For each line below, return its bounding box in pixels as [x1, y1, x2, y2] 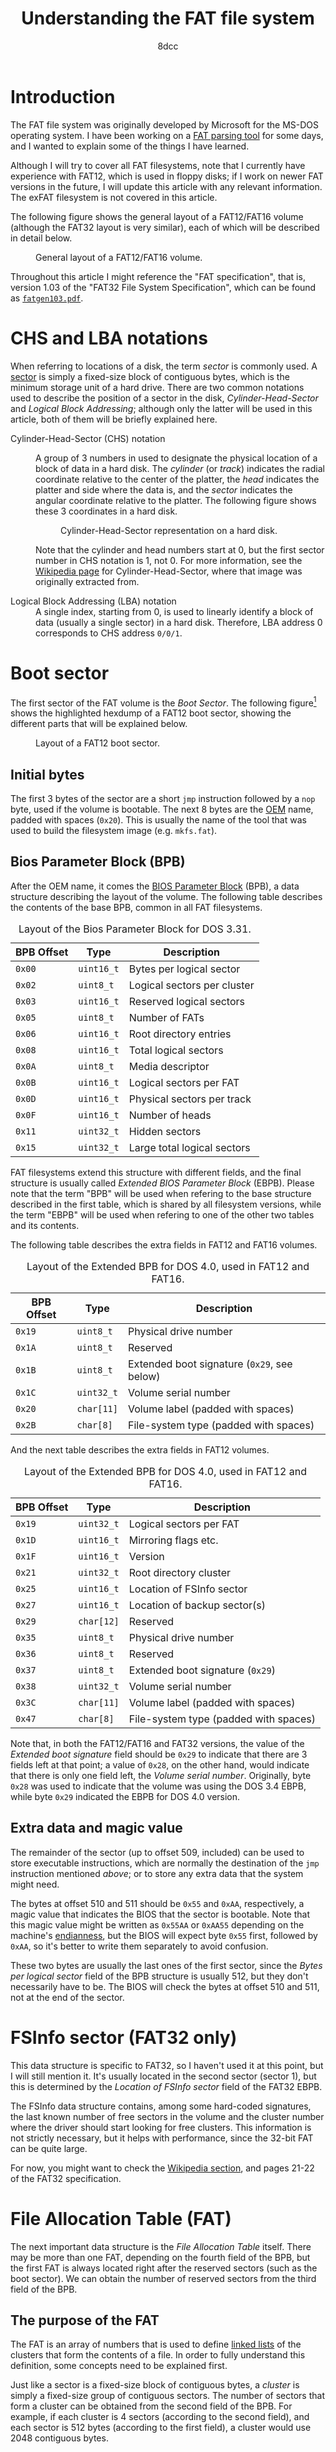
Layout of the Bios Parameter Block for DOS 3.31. [18, 922, 252, 936]
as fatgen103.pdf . [10, 292, 84, 304]
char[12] [78, 1615, 120, 1627]
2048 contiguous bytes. [10, 2432, 109, 2444]
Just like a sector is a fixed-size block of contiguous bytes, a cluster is [10, 2379, 300, 2391]
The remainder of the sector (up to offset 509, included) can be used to [10, 1846, 305, 1858]
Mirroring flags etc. [128, 1533, 219, 1547]
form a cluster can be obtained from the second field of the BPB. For [10, 2400, 293, 2412]
